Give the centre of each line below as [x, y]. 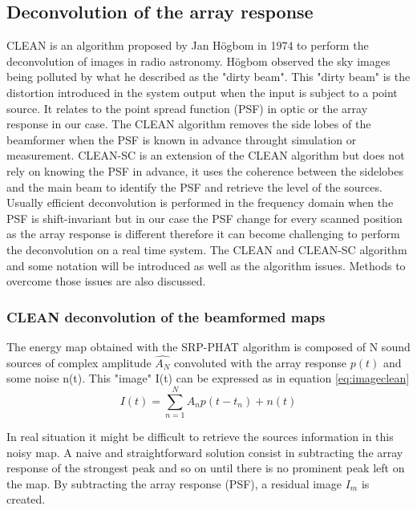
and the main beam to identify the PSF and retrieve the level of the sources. [194, 186]
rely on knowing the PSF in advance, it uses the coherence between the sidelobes [205, 170]
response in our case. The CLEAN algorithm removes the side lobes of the [189, 124]
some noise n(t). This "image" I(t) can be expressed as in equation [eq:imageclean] [208, 378]
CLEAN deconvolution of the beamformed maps [166, 316]
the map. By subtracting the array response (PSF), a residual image [174, 483]
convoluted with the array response [261, 362]
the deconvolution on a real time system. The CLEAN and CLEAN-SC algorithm [207, 249]
